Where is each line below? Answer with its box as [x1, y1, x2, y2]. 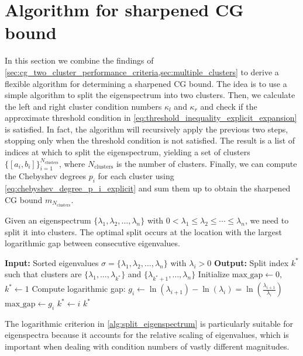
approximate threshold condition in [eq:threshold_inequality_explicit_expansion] [5, 111, 297, 124]
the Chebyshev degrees [5, 170, 87, 182]
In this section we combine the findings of [5, 54, 154, 67]
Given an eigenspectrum [5, 214, 91, 226]
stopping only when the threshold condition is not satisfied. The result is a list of [5, 134, 295, 146]
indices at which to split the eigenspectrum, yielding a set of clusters [5, 146, 250, 158]
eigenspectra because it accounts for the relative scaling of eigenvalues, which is [5, 329, 289, 341]
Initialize [198, 268, 230, 280]
